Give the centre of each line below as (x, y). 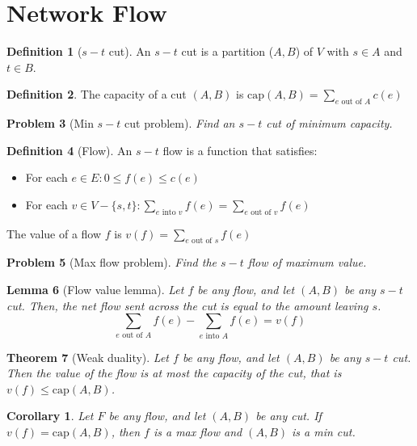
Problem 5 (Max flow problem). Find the (112, 262)
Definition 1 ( (44, 51)
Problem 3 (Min (50, 123)
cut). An (130, 51)
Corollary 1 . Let (50, 416)
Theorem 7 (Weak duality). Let (88, 357)
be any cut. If (289, 416)
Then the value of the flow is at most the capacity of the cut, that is (174, 373)
